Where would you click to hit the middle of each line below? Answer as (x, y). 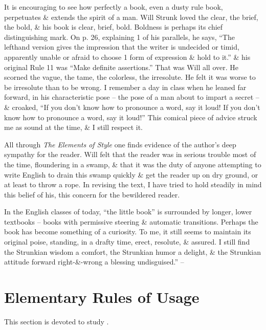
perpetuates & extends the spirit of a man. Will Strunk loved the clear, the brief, (131, 17)
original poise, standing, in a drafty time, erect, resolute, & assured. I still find (127, 242)
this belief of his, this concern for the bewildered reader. (92, 194)
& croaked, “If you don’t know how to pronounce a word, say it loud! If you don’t (132, 107)
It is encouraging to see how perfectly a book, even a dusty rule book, (114, 7)
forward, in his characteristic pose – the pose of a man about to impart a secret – (132, 97)
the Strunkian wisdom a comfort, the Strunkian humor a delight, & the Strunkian (133, 251)
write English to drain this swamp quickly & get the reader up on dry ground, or (131, 174)
